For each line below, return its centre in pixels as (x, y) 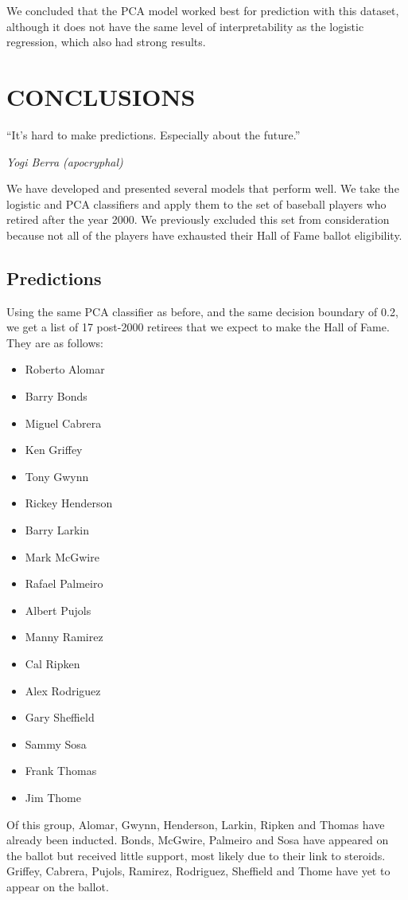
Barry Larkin (57, 530)
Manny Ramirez (64, 637)
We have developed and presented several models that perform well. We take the (203, 188)
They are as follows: (55, 342)
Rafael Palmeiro (64, 583)
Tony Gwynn (57, 476)
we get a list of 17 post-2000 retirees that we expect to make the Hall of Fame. (198, 327)
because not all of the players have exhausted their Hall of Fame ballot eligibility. (204, 235)
